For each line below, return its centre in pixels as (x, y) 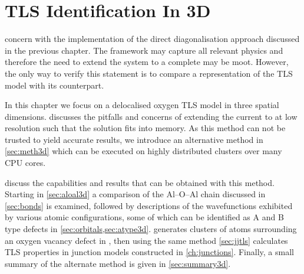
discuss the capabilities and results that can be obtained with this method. (140, 182)
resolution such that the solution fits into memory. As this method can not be (145, 128)
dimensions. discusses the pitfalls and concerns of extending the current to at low (151, 116)
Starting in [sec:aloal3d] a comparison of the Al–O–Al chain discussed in (135, 194)
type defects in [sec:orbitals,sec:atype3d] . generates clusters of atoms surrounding (151, 229)
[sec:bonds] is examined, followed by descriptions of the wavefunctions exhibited (149, 205)
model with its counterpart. (54, 85)
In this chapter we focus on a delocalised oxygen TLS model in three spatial (142, 105)
